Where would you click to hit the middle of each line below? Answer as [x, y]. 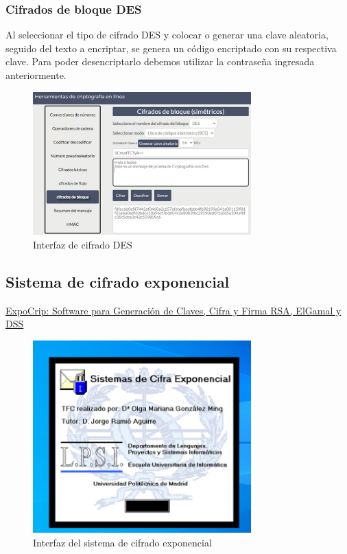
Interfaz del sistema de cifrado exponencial [122, 542]
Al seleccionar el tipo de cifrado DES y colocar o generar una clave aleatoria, [167, 35]
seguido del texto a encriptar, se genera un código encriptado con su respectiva [171, 48]
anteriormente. [36, 75]
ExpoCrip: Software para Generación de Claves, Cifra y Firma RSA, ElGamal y [173, 310]
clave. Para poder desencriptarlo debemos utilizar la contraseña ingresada [160, 61]
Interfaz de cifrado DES [83, 244]
